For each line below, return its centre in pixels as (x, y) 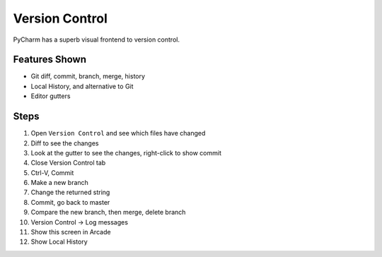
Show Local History (59, 242)
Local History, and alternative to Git (82, 86)
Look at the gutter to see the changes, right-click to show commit (126, 153)
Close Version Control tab (68, 163)
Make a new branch (59, 183)
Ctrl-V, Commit (52, 172)
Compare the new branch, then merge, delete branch (108, 213)
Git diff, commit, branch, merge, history (88, 76)
